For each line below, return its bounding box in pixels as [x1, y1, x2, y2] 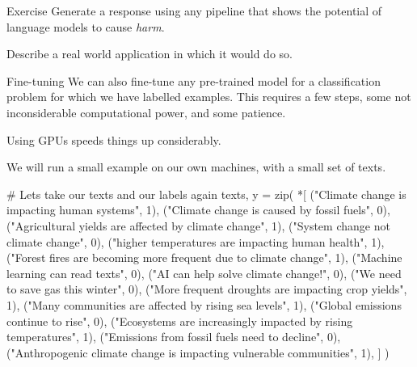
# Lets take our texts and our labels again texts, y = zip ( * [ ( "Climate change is [6, 185, 406, 202]
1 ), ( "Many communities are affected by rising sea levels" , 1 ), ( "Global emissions [6, 296, 402, 313]
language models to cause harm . [6, 18, 165, 35]
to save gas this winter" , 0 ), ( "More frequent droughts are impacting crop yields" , [6, 281, 407, 297]
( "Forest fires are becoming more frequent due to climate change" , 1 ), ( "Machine [6, 249, 402, 266]
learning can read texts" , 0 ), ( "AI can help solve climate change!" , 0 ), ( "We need [6, 264, 402, 281]
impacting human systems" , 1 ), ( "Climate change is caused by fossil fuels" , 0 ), [6, 201, 390, 218]
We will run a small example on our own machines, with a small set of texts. [6, 158, 386, 175]
